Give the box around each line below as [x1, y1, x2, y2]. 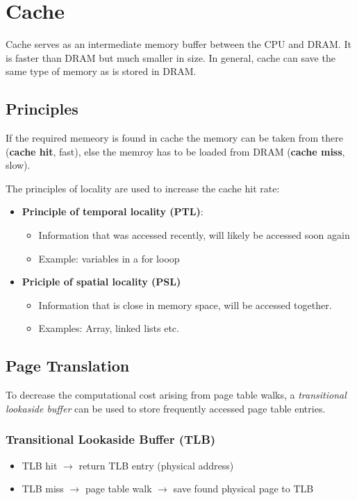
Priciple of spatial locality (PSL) [22, 274, 181, 289]
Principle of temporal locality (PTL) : [22, 204, 204, 219]
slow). [6, 158, 31, 172]
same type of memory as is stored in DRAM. [6, 64, 197, 78]
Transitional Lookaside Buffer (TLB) [6, 431, 216, 448]
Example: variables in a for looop [38, 251, 180, 265]
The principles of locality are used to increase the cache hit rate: [6, 181, 280, 195]
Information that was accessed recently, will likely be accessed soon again [38, 228, 350, 242]
